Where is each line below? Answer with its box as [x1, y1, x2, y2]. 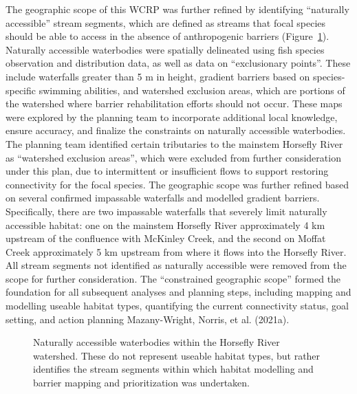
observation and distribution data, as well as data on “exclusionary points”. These [6, 56, 351, 70]
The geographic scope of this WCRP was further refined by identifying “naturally [6, 2, 349, 16]
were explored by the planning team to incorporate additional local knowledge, [6, 109, 338, 124]
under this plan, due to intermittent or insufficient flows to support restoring [6, 164, 329, 178]
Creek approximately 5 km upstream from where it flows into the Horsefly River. [6, 244, 347, 259]
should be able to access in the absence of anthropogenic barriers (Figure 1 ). [6, 29, 329, 43]
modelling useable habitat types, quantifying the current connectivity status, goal [6, 298, 349, 313]
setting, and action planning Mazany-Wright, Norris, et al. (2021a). [6, 311, 290, 326]
